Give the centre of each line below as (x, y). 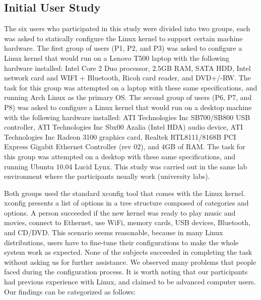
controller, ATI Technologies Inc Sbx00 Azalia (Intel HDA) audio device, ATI (123, 127)
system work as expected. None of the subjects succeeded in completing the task (128, 252)
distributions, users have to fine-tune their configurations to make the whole (121, 242)
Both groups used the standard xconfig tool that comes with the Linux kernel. (125, 193)
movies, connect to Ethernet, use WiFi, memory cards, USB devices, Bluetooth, (127, 222)
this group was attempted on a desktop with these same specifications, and (120, 156)
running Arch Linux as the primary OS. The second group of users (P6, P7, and (128, 97)
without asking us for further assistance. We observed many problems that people (130, 262)
